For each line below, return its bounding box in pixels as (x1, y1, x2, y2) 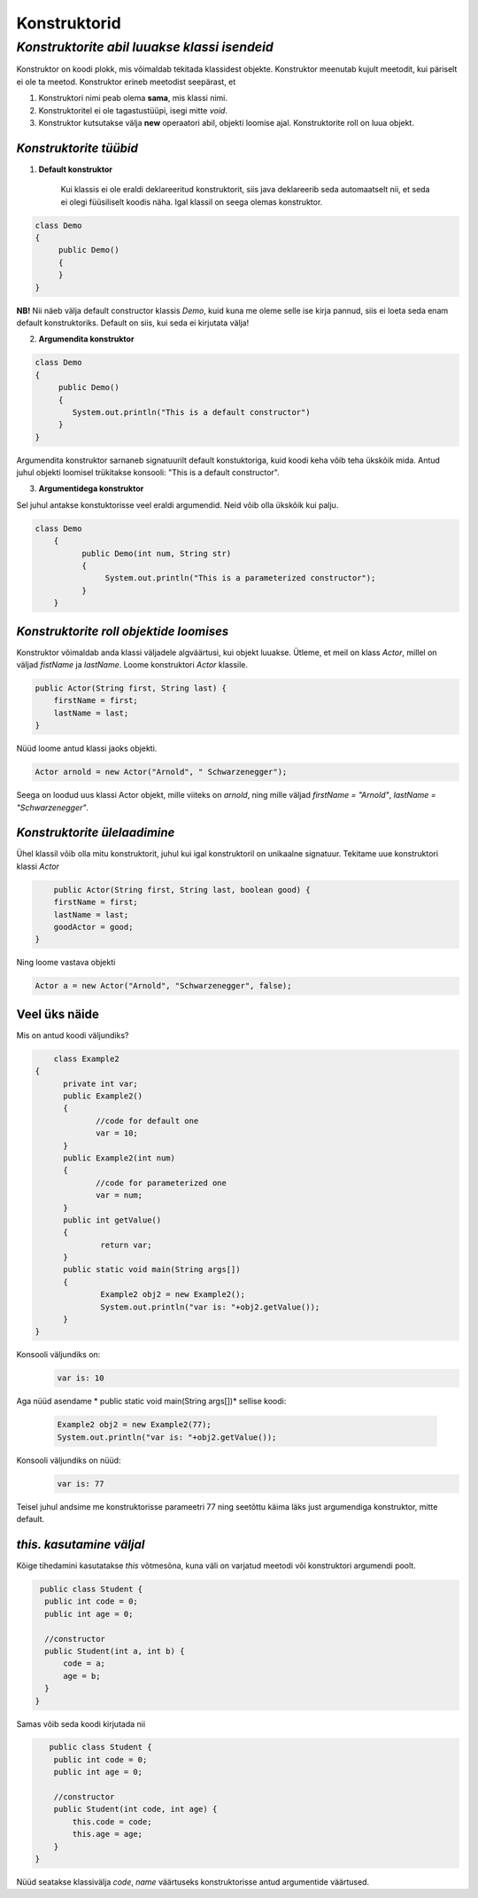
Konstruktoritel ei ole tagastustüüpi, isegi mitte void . (38, 105, 227, 115)
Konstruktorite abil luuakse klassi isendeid (16, 39, 274, 55)
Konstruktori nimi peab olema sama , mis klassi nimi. (38, 93, 228, 104)
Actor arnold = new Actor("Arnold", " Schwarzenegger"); (35, 767, 288, 777)
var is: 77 (57, 1479, 104, 1488)
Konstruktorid (16, 13, 121, 33)
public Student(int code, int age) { (53, 1804, 218, 1815)
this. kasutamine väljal (16, 1536, 145, 1551)
